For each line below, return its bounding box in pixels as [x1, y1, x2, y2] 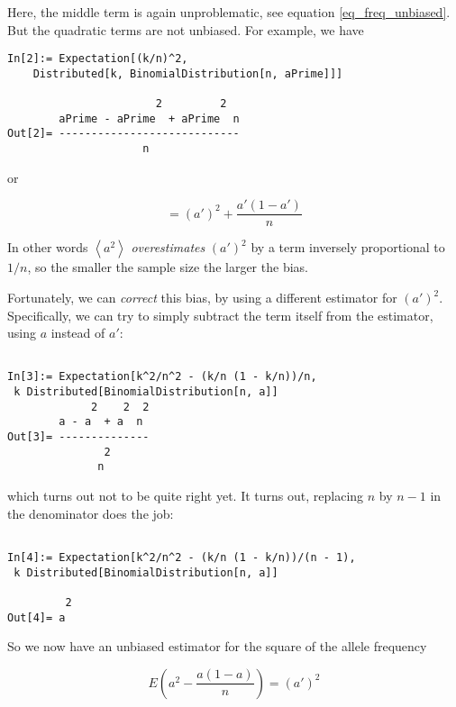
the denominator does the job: [7, 503, 174, 522]
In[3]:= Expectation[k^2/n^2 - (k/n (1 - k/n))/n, [7, 370, 317, 384]
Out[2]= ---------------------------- [7, 127, 240, 140]
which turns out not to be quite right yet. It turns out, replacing [7, 486, 364, 505]
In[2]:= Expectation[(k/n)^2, [7, 52, 188, 66]
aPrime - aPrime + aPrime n [59, 112, 240, 125]
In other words [7, 238, 88, 257]
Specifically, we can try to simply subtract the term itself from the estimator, [7, 305, 433, 324]
